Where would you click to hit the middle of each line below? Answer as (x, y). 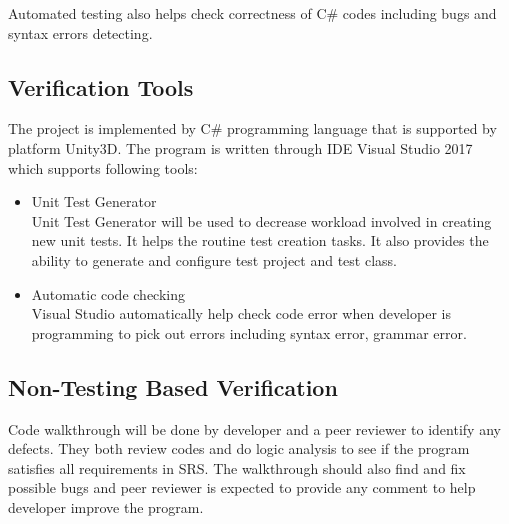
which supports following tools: (103, 167)
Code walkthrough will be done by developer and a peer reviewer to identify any (254, 428)
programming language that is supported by (362, 128)
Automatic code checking (108, 293)
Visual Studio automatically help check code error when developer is (241, 313)
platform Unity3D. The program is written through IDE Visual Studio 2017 (240, 147)
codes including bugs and (419, 13)
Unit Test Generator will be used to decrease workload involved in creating (261, 220)
